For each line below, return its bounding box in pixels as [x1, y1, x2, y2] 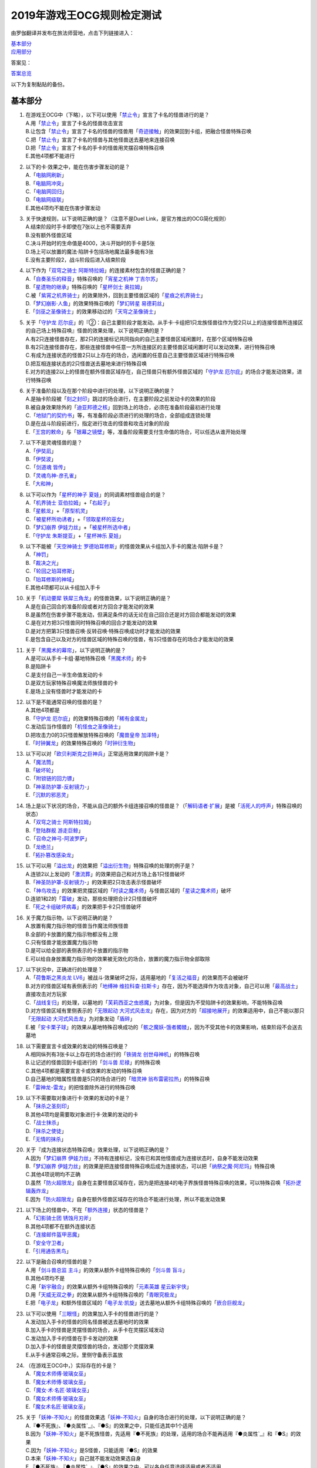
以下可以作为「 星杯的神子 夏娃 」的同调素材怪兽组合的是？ [25, 491, 166, 498]
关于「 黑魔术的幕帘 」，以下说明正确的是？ [25, 647, 126, 654]
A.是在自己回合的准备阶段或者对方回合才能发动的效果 [25, 602, 154, 610]
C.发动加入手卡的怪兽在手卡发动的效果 [25, 1335, 119, 1342]
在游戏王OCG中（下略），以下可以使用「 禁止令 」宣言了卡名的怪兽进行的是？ [25, 112, 210, 119]
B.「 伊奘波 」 [25, 456, 57, 463]
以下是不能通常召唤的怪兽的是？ [25, 698, 103, 705]
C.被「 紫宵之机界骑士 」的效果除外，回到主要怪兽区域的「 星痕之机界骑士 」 [25, 291, 206, 299]
